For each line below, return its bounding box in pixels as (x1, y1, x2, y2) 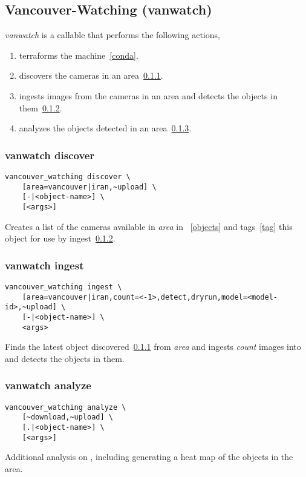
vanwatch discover (5, 147, 95, 162)
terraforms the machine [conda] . (19, 48, 138, 61)
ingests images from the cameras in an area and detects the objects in (19, 89, 278, 102)
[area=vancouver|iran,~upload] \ (22, 182, 157, 191)
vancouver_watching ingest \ (5, 283, 122, 292)
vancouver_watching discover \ (5, 172, 131, 181)
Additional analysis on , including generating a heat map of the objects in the (5, 450, 293, 463)
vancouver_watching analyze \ (5, 403, 126, 412)
